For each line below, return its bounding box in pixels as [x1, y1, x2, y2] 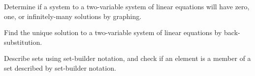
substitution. [4, 37, 42, 47]
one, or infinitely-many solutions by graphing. [4, 11, 142, 21]
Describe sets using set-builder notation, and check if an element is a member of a [4, 53, 251, 63]
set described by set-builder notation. [4, 62, 116, 73]
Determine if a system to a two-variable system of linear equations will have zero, [4, 1, 250, 11]
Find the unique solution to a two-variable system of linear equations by [4, 27, 222, 38]
